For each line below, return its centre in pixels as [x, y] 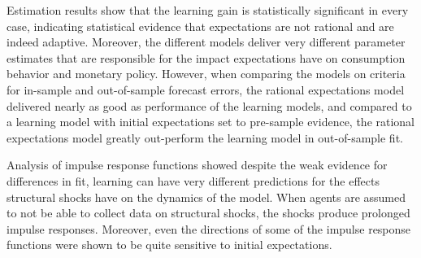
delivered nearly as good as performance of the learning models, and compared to [209, 105]
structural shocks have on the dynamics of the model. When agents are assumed [206, 197]
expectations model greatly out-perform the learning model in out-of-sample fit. [205, 137]
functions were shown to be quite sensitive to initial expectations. [169, 245]
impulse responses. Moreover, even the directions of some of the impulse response [209, 228]
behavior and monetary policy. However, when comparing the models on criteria [206, 74]
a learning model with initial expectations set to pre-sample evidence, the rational [211, 122]
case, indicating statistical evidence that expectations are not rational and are [200, 26]
